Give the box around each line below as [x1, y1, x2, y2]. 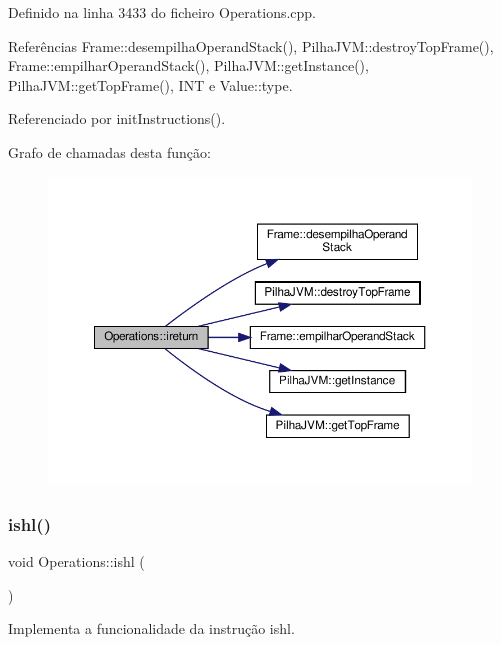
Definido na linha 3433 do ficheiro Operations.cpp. [8, 2, 317, 22]
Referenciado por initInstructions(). [8, 108, 226, 129]
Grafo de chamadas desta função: [8, 141, 211, 162]
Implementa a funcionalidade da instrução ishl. [8, 618, 295, 639]
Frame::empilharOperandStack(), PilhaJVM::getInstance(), [8, 55, 369, 76]
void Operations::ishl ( [8, 551, 145, 572]
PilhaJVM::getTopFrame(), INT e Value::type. [8, 74, 293, 95]
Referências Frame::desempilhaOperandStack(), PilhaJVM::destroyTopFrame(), [8, 35, 494, 56]
